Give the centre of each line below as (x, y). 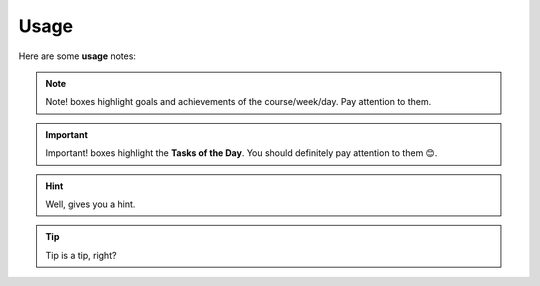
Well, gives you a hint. (90, 204)
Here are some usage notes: (77, 56)
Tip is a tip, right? (81, 255)
